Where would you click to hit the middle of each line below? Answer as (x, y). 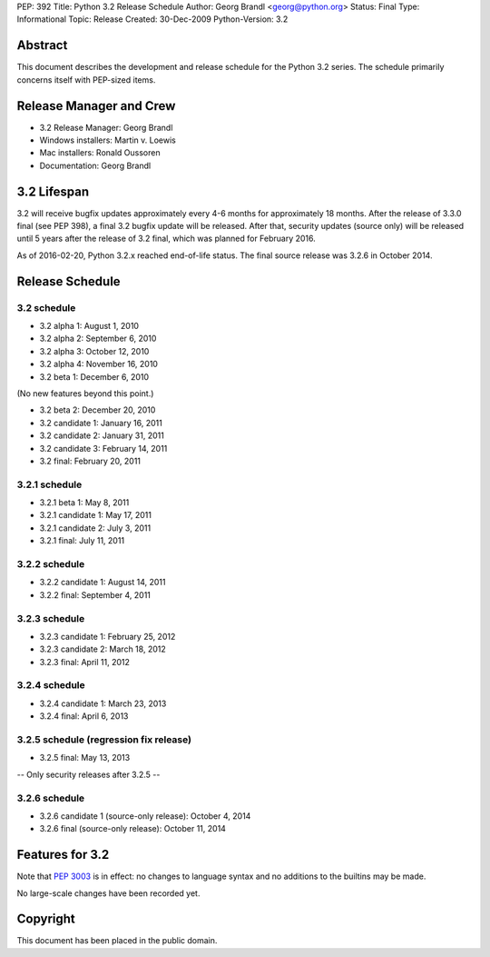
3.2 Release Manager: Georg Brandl (106, 127)
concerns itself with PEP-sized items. (86, 80)
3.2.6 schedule (51, 798)
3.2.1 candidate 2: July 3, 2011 (95, 528)
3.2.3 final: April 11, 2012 (85, 662)
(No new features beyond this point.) (85, 393)
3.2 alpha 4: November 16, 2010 (99, 364)
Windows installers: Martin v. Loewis (108, 140)
